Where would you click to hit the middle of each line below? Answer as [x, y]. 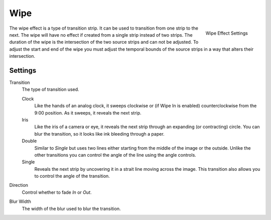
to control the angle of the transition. [72, 176]
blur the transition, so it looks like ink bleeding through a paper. [100, 134]
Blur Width [20, 201]
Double [29, 141]
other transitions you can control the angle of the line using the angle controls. [115, 155]
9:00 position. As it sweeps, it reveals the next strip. [88, 113]
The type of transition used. [51, 89]
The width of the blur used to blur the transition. [71, 208]
